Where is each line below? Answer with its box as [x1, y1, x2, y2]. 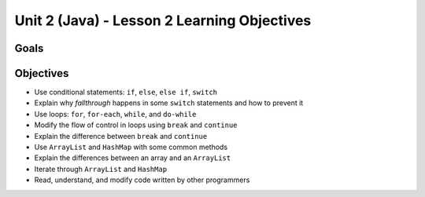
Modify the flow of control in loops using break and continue [34, 120, 238, 130]
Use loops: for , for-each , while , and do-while [34, 109, 197, 119]
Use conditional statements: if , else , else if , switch [34, 87, 218, 97]
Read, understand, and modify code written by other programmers [34, 175, 250, 184]
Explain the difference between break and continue [34, 131, 208, 140]
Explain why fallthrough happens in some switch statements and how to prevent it [34, 98, 304, 108]
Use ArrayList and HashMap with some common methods [34, 142, 228, 152]
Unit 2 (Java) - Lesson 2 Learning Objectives [14, 12, 312, 29]
